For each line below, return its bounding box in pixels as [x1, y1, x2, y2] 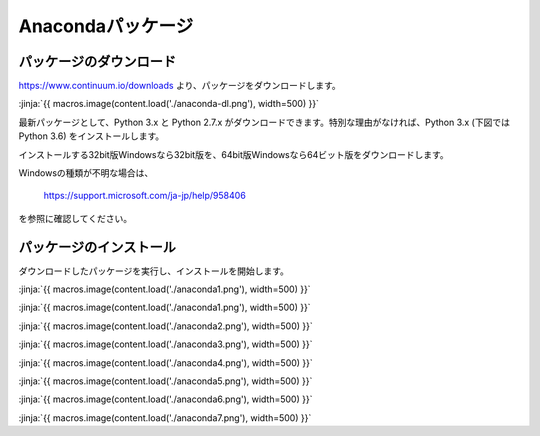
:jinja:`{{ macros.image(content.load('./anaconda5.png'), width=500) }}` [18, 375, 313, 387]
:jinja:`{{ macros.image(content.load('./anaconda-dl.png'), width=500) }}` [18, 98, 320, 110]
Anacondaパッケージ [18, 15, 194, 37]
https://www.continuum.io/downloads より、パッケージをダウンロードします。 [18, 80, 342, 92]
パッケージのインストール [18, 238, 177, 255]
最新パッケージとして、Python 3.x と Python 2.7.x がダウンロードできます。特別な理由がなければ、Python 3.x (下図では [18, 116, 510, 128]
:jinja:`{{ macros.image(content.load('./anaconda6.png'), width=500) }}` [18, 393, 313, 405]
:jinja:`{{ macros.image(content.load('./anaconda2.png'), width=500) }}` [18, 320, 314, 332]
